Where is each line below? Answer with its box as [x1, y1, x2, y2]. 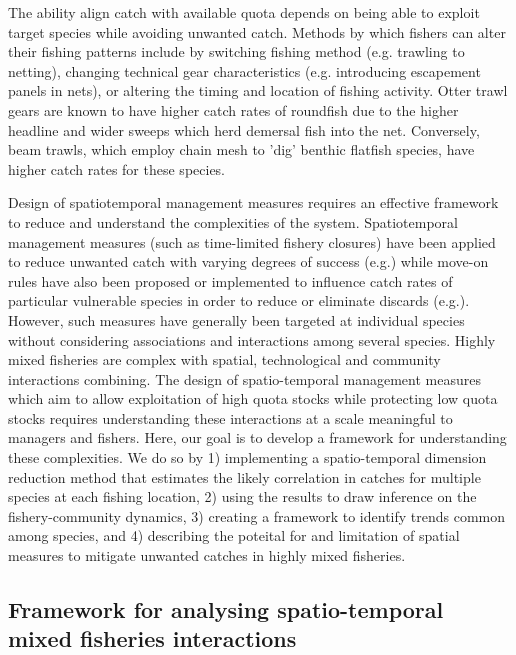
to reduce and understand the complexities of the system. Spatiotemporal [8, 211, 458, 232]
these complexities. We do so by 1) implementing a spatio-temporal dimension [8, 447, 487, 468]
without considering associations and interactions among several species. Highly [8, 329, 496, 350]
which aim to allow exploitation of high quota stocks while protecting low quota [8, 388, 498, 409]
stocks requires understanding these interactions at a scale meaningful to [8, 407, 453, 428]
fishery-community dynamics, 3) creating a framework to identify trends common [8, 505, 506, 526]
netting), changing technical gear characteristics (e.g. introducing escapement [8, 60, 481, 81]
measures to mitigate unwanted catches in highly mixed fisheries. [8, 545, 406, 566]
